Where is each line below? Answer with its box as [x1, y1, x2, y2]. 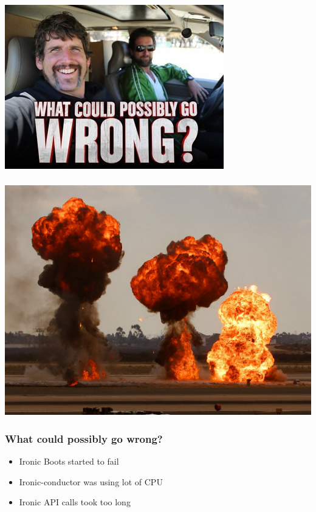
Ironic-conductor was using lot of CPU [19, 475, 163, 488]
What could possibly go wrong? [5, 431, 163, 446]
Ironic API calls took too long [19, 496, 131, 508]
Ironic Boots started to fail [19, 455, 119, 468]
